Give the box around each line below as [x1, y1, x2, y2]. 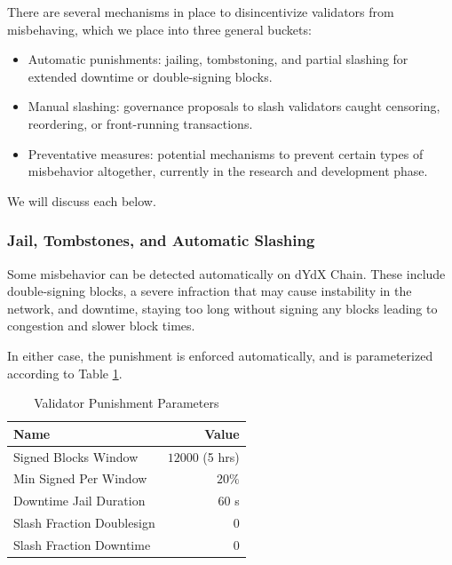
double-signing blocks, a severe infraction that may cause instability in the [7, 282, 412, 300]
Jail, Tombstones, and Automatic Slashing [7, 229, 315, 251]
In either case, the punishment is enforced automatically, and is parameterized [7, 346, 433, 364]
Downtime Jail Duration [13, 491, 146, 510]
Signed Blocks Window [13, 447, 139, 466]
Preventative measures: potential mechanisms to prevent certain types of [28, 144, 424, 163]
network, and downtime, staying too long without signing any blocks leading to [7, 298, 438, 317]
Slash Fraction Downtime [13, 535, 151, 553]
